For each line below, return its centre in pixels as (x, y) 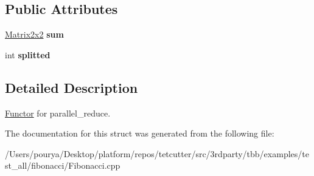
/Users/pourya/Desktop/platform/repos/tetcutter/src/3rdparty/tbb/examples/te (157, 153)
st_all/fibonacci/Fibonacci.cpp (63, 165)
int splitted (28, 54)
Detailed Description (72, 87)
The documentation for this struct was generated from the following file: (140, 133)
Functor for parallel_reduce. (58, 113)
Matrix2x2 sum (34, 34)
